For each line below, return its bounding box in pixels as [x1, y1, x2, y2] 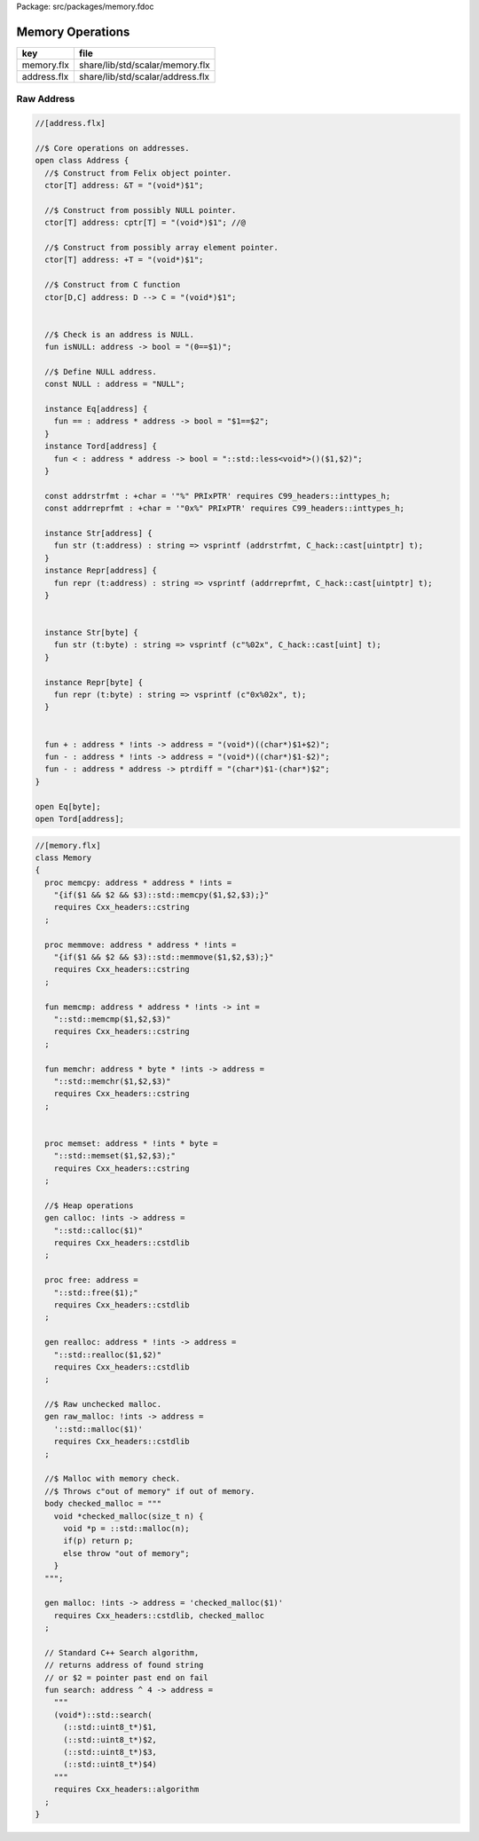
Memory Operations [16, 24, 130, 39]
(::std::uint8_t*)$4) [63, 1759, 157, 1770]
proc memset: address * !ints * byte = [44, 1138, 218, 1149]
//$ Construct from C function [44, 280, 181, 290]
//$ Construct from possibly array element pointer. [44, 242, 279, 252]
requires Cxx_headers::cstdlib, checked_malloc [53, 1610, 265, 1620]
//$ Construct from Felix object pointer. [44, 168, 232, 178]
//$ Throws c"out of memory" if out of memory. [44, 1486, 255, 1496]
